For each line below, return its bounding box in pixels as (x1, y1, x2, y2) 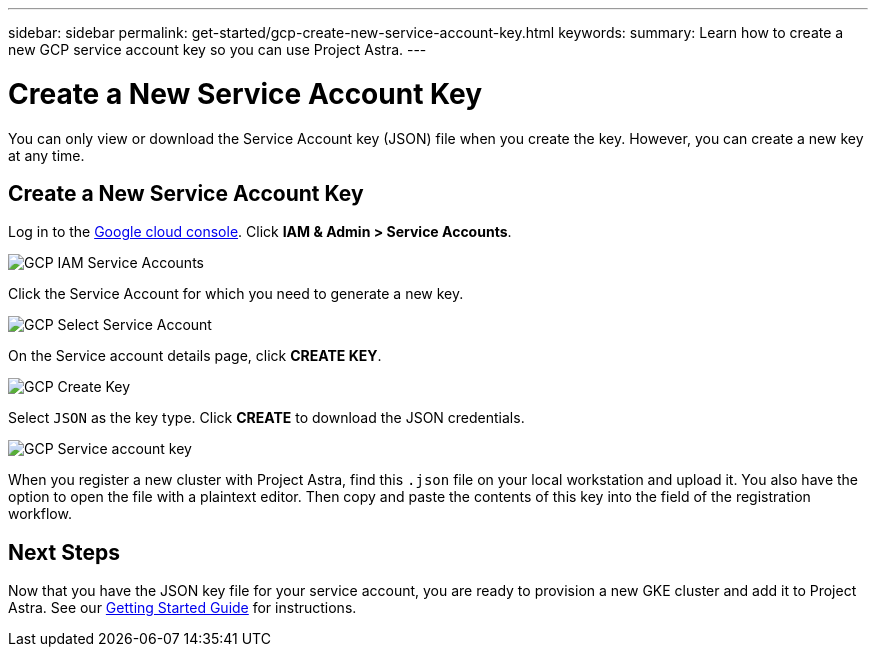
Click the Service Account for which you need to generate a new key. (8, 285, 464, 303)
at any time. (8, 146, 85, 164)
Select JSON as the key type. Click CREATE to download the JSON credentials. (8, 409, 525, 427)
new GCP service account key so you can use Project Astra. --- (8, 41, 427, 58)
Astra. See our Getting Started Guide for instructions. (8, 599, 357, 617)
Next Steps (8, 539, 120, 565)
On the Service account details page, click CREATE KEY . (8, 347, 382, 365)
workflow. (8, 505, 72, 523)
